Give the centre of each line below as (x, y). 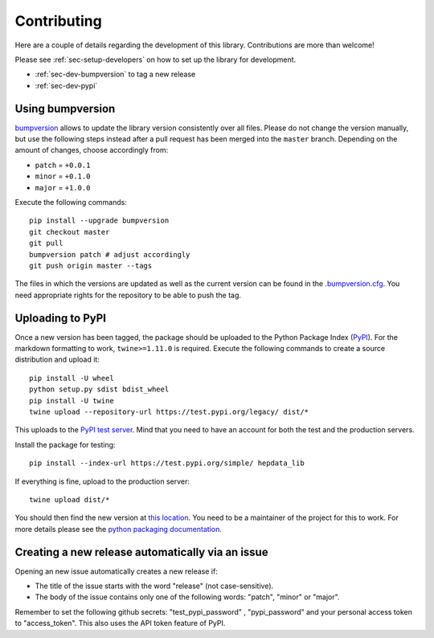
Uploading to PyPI (60, 318)
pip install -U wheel (72, 378)
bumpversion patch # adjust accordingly (110, 254)
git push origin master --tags (91, 266)
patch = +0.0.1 (63, 165)
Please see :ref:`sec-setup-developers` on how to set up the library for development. (156, 59)
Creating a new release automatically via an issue (141, 552)
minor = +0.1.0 (63, 176)
